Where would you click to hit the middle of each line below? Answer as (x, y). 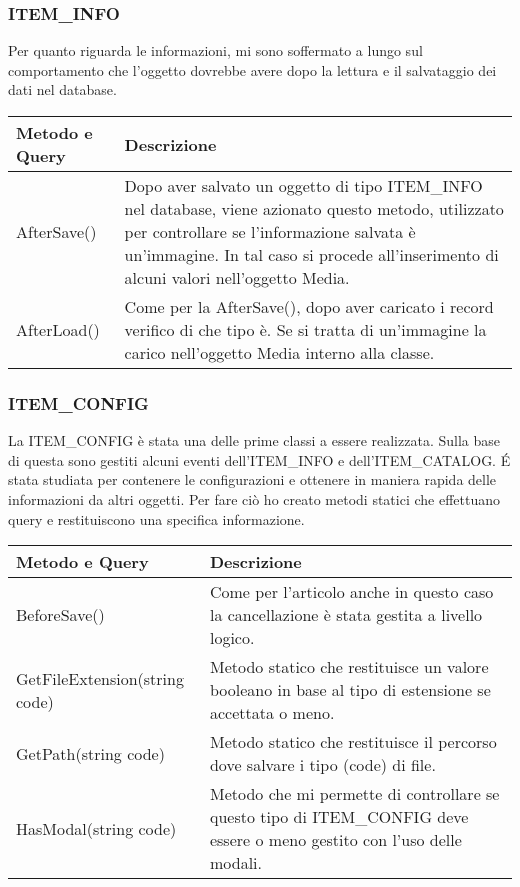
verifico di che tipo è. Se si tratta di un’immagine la (305, 329)
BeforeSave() (60, 615)
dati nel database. (62, 89)
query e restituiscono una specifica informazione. (156, 518)
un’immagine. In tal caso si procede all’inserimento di (311, 254)
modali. (235, 863)
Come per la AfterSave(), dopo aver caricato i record (309, 306)
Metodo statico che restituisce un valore (349, 667)
